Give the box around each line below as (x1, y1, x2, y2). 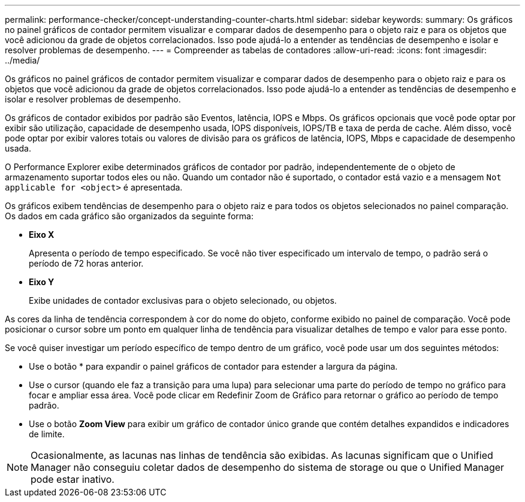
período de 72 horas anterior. (29, 258, 144, 268)
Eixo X (29, 229, 55, 240)
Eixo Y (29, 277, 55, 287)
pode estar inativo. (31, 473, 114, 485)
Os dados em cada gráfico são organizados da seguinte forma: (5, 211, 254, 221)
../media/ (5, 55, 40, 65)
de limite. (29, 429, 65, 439)
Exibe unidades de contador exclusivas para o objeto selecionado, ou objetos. (29, 295, 337, 306)
